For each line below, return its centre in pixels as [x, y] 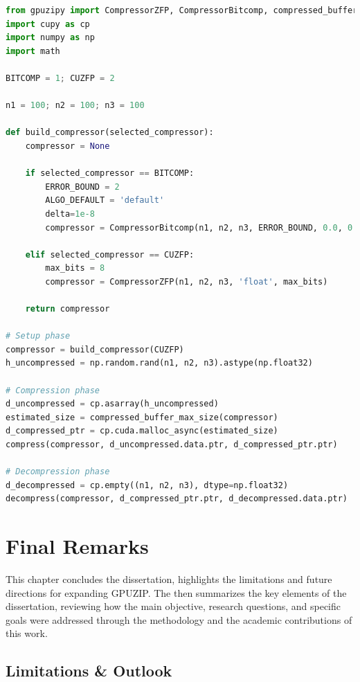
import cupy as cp [48, 24]
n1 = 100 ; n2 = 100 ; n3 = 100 [75, 106]
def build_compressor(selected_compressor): [110, 133]
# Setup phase [38, 336]
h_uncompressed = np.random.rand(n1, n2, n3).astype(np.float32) [159, 363]
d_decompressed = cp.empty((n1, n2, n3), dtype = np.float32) [147, 485]
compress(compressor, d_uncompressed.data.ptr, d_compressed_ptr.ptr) [172, 445]
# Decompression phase [58, 472]
